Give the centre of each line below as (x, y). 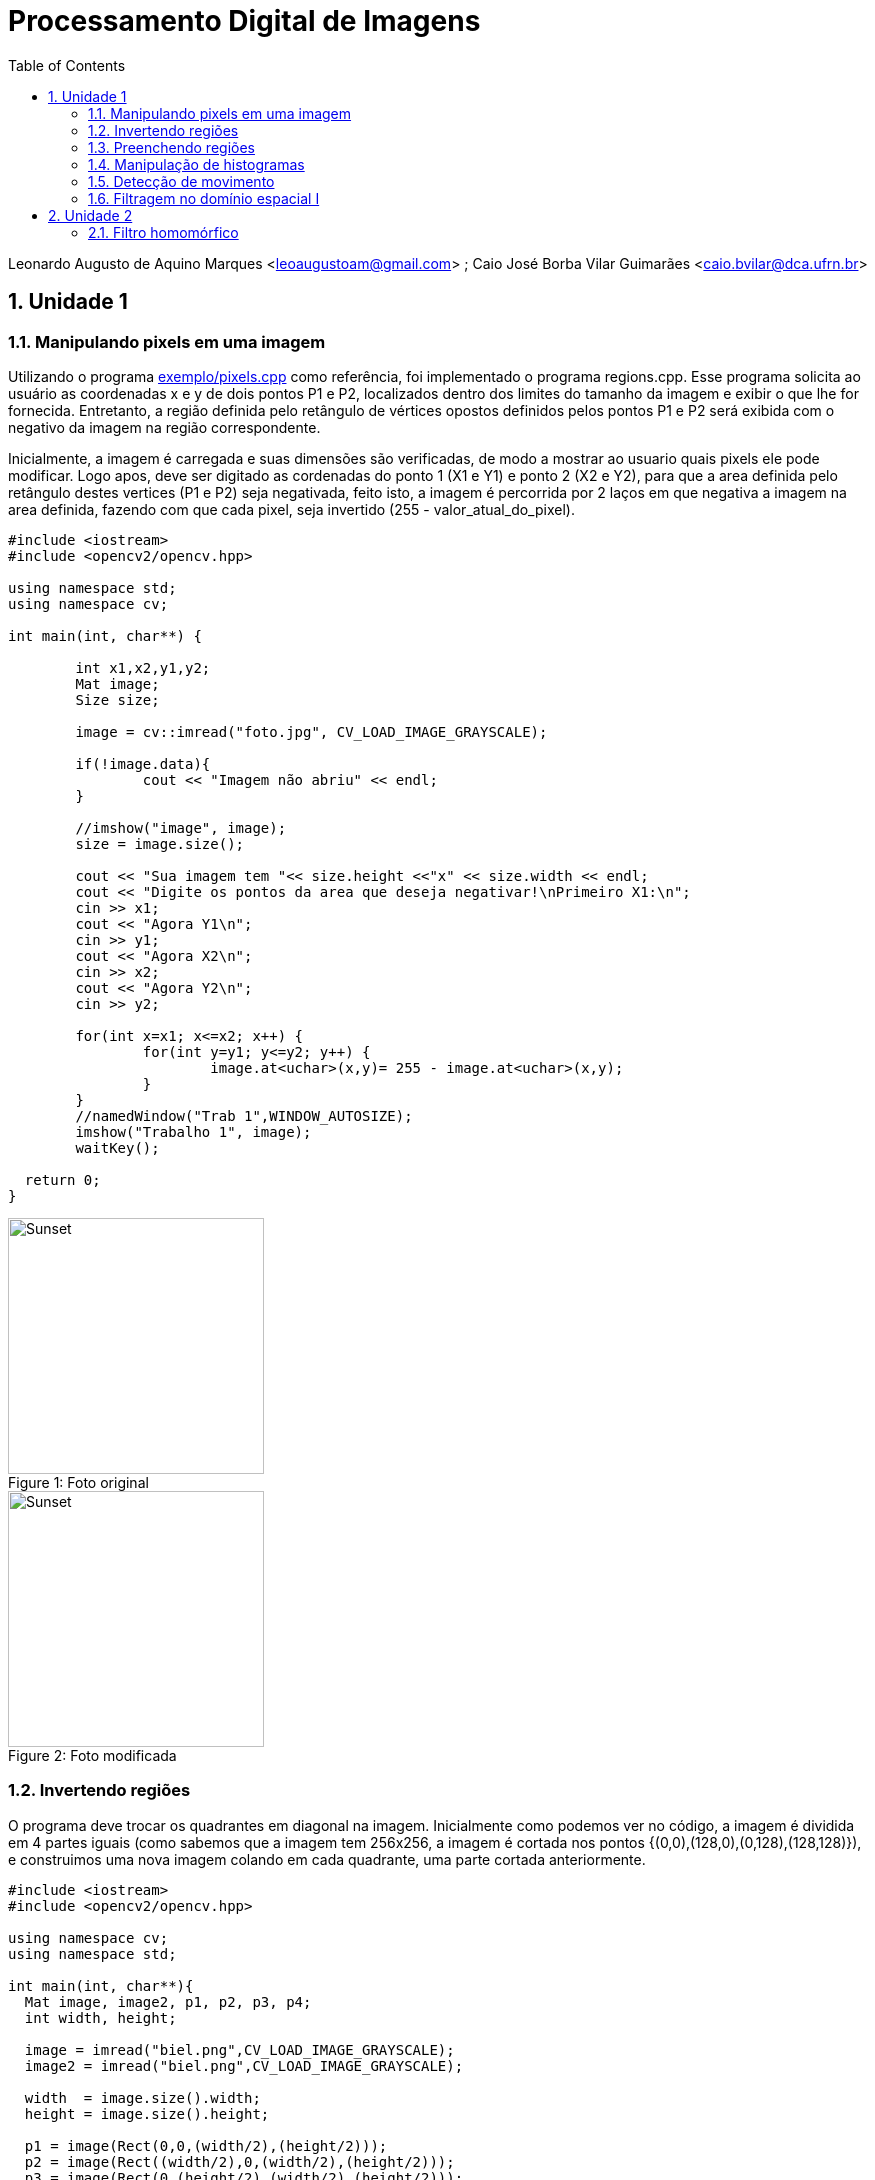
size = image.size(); (160, 843)
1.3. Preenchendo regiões (171, 147)
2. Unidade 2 (90, 215)
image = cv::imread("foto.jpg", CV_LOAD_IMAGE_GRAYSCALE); (311, 731)
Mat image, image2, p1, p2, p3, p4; (168, 2001)
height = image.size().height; (147, 2113)
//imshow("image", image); (181, 827)
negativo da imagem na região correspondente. (164, 427)
